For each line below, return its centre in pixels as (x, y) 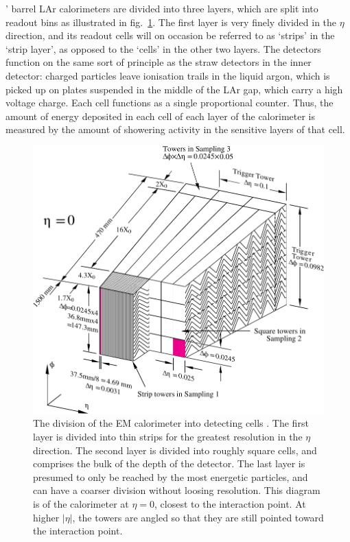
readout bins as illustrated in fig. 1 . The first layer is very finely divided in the (171, 22)
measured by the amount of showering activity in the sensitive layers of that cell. (175, 129)
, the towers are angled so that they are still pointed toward (198, 517)
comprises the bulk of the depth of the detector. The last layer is (169, 463)
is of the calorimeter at (81, 504)
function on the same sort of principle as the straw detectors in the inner (159, 62)
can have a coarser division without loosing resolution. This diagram (177, 490)
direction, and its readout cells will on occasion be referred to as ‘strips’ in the (170, 35)
